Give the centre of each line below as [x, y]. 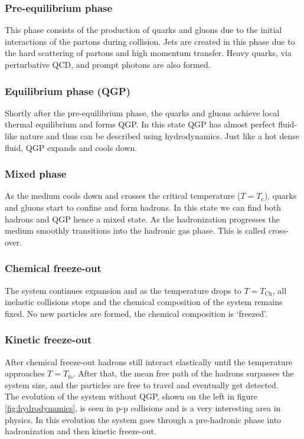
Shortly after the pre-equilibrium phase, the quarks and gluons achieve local [142, 112]
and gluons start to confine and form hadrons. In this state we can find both [143, 207]
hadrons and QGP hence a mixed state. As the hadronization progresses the [143, 219]
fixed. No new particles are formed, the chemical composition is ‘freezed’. [136, 313]
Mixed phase [36, 174]
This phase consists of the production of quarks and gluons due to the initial [143, 30]
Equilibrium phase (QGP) [68, 91]
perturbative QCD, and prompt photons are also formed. [108, 64]
